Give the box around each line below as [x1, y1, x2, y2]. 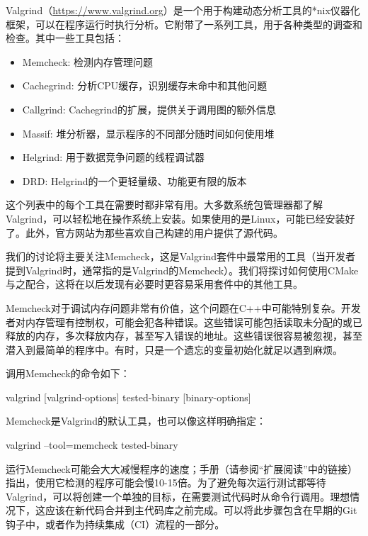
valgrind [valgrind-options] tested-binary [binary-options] [6, 389, 251, 404]
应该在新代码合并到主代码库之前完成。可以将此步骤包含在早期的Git [45, 503, 357, 518]
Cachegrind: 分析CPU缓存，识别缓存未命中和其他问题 [22, 78, 268, 93]
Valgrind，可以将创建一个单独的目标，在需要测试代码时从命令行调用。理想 [6, 488, 350, 503]
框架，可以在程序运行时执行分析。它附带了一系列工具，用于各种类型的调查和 [6, 16, 362, 31]
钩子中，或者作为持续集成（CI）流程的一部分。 [6, 517, 225, 532]
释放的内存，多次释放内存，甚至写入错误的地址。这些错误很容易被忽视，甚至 [6, 328, 362, 343]
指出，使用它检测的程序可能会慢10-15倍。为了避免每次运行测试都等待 [6, 475, 326, 490]
